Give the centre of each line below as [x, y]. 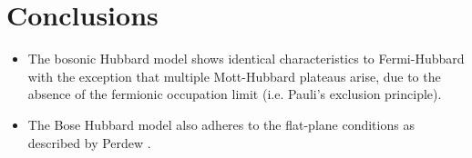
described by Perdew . [89, 142]
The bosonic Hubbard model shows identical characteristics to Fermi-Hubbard [246, 59]
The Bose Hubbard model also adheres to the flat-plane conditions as [221, 124]
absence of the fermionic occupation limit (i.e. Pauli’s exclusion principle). [235, 94]
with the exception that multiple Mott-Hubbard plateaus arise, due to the [234, 76]
